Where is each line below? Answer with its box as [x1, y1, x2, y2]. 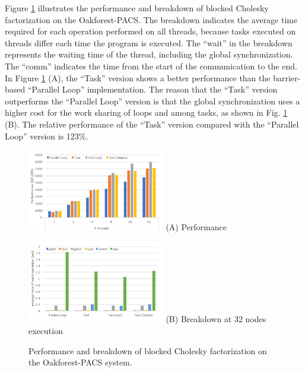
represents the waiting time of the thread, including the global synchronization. [5, 48, 293, 61]
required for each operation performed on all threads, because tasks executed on [5, 25, 296, 37]
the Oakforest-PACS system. [28, 356, 132, 368]
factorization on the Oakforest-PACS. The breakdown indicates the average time [5, 13, 298, 26]
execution [28, 325, 63, 337]
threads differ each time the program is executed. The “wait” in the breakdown [5, 36, 293, 49]
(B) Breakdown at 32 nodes [166, 313, 266, 325]
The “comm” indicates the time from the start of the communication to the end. [5, 59, 297, 72]
